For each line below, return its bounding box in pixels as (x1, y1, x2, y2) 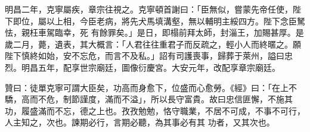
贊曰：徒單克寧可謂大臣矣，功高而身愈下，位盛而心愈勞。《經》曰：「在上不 (5, 81, 297, 93)
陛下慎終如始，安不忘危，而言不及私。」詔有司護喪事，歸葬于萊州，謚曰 (5, 49, 284, 62)
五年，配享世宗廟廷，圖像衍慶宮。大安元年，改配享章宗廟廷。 (38, 61, 280, 73)
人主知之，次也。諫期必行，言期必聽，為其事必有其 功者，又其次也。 (5, 116, 275, 128)
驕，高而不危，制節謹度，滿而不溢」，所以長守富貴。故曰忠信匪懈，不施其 (5, 93, 293, 105)
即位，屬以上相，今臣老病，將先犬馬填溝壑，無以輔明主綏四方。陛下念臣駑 (13, 14, 305, 27)
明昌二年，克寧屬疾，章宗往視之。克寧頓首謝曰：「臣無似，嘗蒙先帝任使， (5, 3, 293, 15)
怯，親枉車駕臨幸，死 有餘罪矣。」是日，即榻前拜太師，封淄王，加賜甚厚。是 (5, 26, 304, 39)
